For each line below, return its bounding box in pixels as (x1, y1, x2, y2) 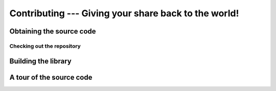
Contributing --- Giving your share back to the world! (9, 8, 239, 19)
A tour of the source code (9, 73, 93, 81)
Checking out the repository (9, 42, 81, 49)
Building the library (9, 56, 72, 66)
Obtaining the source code (9, 27, 97, 36)
